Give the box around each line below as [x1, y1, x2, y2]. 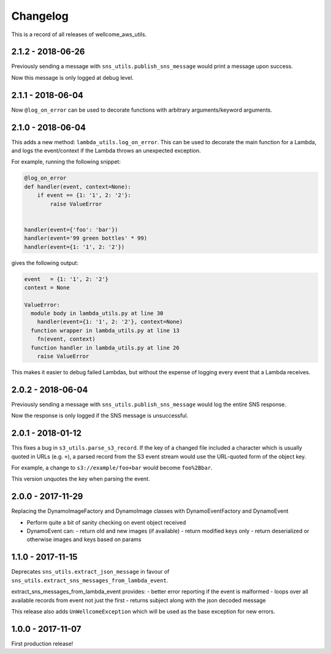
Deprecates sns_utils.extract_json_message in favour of [11, 568, 170, 575]
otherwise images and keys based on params [26, 536, 142, 543]
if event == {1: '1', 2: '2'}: [37, 192, 131, 199]
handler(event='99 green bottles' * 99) [24, 235, 147, 242]
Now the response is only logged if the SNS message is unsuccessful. [11, 412, 189, 420]
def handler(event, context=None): [24, 183, 131, 190]
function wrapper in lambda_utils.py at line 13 [31, 327, 180, 334]
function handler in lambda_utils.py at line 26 [31, 344, 180, 351]
